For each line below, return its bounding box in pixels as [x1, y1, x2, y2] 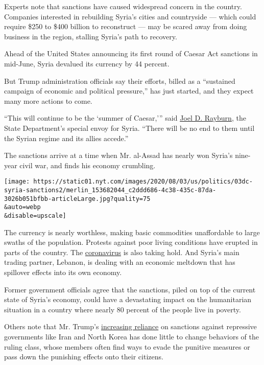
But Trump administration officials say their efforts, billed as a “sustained [4, 75, 235, 86]
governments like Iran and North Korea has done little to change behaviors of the [4, 331, 259, 341]
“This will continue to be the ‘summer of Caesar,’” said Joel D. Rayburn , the [4, 112, 246, 123]
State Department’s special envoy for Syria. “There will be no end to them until [4, 122, 255, 133]
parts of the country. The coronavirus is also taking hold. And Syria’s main [4, 246, 239, 257]
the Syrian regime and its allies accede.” [4, 132, 129, 143]
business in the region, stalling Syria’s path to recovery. [4, 31, 177, 41]
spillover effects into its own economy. [4, 266, 122, 277]
